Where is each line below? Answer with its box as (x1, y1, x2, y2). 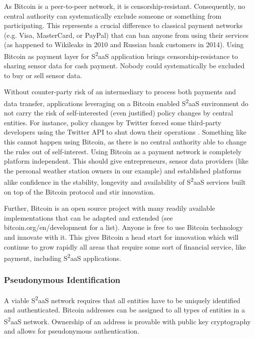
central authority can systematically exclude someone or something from (4, 10, 222, 21)
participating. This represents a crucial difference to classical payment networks (4, 20, 243, 30)
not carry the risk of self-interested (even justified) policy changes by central (4, 108, 233, 118)
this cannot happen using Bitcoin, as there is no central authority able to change (4, 137, 247, 147)
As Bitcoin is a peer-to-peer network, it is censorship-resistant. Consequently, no (4, 1, 245, 11)
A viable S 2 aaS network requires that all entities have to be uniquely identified (4, 293, 241, 305)
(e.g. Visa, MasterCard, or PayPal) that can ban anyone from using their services (4, 29, 249, 40)
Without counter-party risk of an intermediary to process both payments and (4, 86, 236, 97)
